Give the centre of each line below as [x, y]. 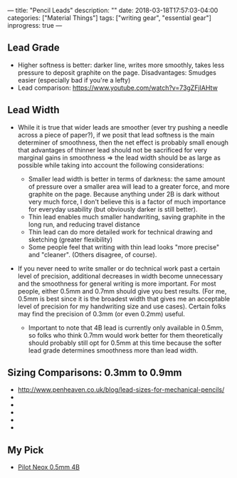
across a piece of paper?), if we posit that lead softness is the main [116, 135]
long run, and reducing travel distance [84, 224]
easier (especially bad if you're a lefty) [74, 80]
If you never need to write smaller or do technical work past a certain [119, 268]
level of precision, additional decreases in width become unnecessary [120, 276]
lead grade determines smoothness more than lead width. [113, 350]
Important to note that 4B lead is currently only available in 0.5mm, [126, 328]
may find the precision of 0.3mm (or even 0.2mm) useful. [101, 313]
